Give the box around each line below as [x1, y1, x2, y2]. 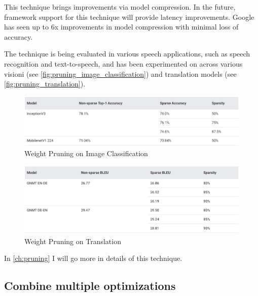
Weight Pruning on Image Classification [24, 148, 148, 159]
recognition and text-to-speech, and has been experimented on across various [4, 58, 243, 69]
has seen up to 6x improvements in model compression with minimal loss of [4, 21, 239, 32]
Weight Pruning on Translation [24, 235, 121, 246]
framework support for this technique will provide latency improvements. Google [4, 11, 254, 22]
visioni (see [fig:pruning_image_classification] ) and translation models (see [4, 68, 237, 79]
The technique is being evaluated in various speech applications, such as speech [4, 48, 250, 59]
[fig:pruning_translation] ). [4, 78, 86, 89]
